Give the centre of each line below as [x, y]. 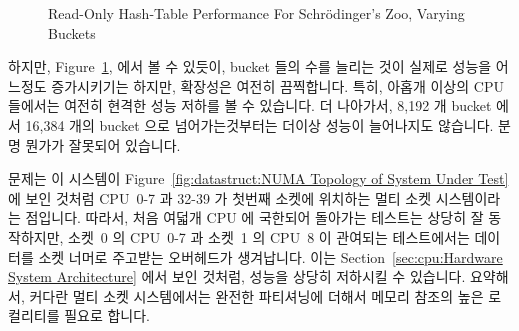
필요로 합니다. [107, 315]
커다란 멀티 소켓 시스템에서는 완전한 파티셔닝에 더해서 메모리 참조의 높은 [256, 295]
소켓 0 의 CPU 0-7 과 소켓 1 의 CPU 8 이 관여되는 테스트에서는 [269, 236]
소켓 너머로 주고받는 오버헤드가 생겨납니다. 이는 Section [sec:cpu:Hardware [270, 256]
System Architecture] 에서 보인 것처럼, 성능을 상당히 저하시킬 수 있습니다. [237, 276]
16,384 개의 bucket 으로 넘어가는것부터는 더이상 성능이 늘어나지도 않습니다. [259, 124]
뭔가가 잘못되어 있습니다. [103, 144]
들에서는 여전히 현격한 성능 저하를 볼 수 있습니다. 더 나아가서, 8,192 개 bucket [250, 105]
